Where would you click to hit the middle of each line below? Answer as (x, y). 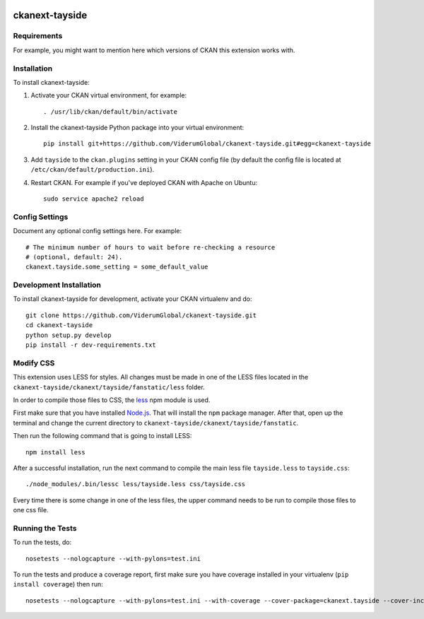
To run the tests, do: (42, 542)
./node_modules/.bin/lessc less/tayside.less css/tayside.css (136, 484)
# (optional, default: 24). (74, 257)
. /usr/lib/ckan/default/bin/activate (111, 112)
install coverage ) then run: (58, 584)
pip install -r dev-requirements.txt (91, 345)
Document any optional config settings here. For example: (98, 231)
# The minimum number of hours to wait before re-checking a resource (151, 247)
